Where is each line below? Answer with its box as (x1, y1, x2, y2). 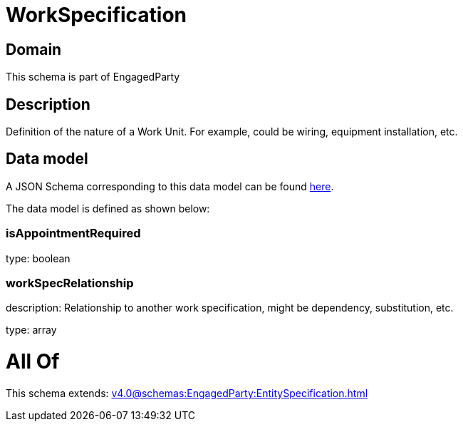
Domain (6, 40, 62, 58)
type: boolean (6, 252, 71, 264)
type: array (6, 324, 57, 336)
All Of (6, 349, 60, 374)
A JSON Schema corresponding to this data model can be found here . (6, 180, 334, 192)
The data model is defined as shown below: (6, 202, 210, 215)
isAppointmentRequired (6, 226, 141, 241)
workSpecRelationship (6, 275, 134, 290)
